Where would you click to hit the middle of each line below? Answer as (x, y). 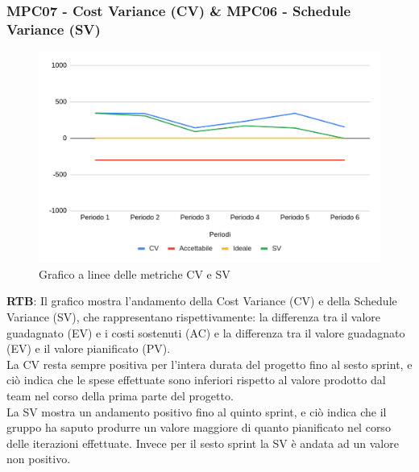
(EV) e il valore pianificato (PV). (89, 348)
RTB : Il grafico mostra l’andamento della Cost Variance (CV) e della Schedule (202, 301)
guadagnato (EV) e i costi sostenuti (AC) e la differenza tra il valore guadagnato (206, 332)
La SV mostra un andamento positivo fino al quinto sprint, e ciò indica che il (197, 411)
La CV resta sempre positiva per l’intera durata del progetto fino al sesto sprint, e (209, 364)
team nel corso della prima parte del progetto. (120, 395)
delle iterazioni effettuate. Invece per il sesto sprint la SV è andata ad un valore (203, 443)
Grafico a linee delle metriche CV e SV (135, 273)
